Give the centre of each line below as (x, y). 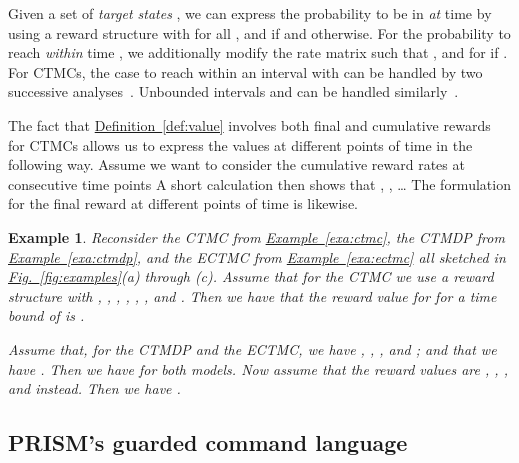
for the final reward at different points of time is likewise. (183, 203)
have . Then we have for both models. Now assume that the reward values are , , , (258, 368)
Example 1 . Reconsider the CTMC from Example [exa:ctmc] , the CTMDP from (256, 236)
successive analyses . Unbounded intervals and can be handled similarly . (233, 91)
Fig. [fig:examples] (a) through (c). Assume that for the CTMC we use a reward (251, 276)
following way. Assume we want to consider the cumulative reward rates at (236, 164)
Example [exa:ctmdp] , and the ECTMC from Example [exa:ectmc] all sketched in (257, 256)
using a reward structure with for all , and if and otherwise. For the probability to (259, 32)
